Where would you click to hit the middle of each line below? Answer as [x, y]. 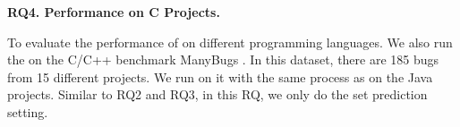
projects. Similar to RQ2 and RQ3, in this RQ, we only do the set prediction [217, 94]
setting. [28, 111]
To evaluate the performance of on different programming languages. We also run [230, 42]
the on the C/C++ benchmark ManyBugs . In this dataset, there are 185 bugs [223, 59]
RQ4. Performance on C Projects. [114, 12]
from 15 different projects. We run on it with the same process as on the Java [220, 76]
